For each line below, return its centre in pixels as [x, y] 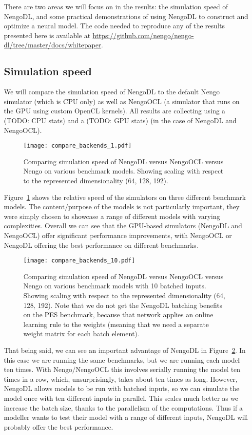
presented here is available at [47, 35]
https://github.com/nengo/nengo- [143, 35]
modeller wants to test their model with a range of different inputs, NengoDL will [126, 417]
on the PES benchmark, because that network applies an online [118, 315]
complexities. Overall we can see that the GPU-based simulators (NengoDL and [123, 226]
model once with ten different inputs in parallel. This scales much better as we [121, 398]
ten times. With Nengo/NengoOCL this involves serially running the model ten [122, 369]
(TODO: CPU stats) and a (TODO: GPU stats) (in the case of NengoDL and [120, 120]
